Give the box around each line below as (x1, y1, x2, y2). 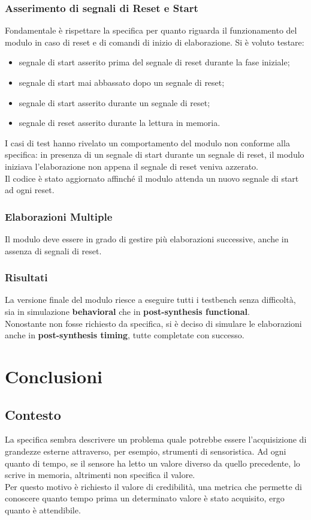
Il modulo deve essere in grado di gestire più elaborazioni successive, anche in (5, 232, 289, 245)
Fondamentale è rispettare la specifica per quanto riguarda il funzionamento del (5, 24, 297, 37)
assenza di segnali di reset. (5, 244, 102, 257)
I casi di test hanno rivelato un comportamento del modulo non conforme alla (5, 136, 290, 149)
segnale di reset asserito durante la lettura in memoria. (19, 116, 221, 129)
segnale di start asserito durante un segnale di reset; (19, 96, 210, 109)
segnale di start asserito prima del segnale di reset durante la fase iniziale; (19, 56, 290, 68)
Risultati (5, 270, 48, 285)
